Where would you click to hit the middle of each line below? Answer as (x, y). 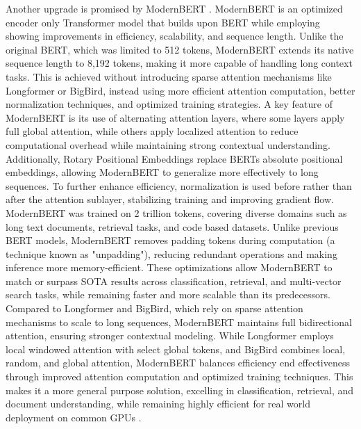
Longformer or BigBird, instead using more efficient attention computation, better (180, 90)
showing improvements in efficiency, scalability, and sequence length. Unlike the (175, 36)
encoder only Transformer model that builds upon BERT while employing (163, 22)
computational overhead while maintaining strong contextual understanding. (168, 144)
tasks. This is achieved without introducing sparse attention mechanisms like (169, 76)
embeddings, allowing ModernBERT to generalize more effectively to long (162, 172)
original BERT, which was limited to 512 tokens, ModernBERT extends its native (180, 49)
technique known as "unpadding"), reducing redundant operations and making (171, 253)
